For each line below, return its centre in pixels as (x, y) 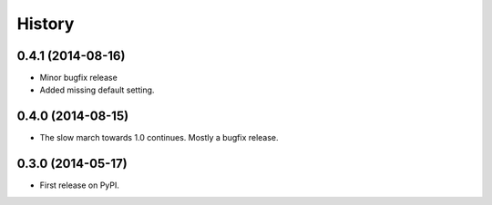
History (46, 24)
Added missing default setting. (97, 90)
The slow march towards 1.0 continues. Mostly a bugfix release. (159, 138)
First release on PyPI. (80, 185)
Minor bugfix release (78, 78)
